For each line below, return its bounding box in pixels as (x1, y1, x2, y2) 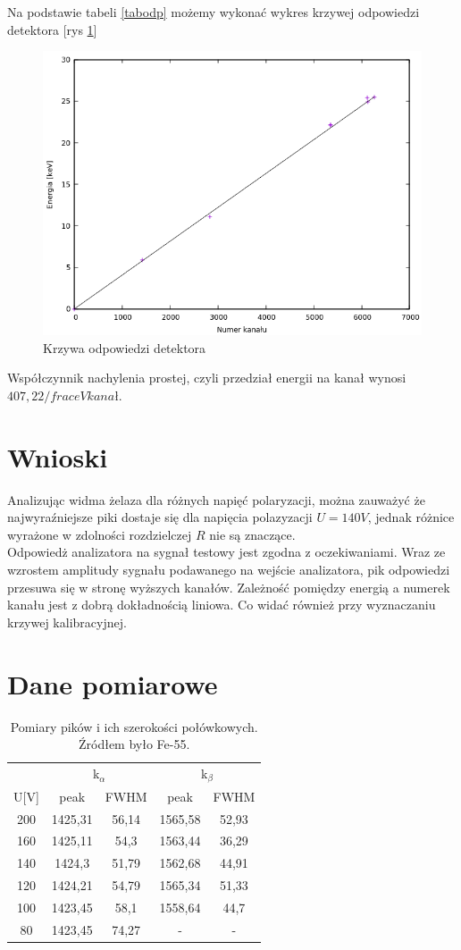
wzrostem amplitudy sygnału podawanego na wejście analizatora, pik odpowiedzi (7, 560, 450, 579)
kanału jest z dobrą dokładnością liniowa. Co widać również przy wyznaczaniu (7, 595, 436, 614)
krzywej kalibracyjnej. (7, 612, 127, 631)
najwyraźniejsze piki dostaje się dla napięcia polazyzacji (7, 508, 313, 526)
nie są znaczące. (209, 525, 296, 543)
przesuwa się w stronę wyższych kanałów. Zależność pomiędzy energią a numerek (7, 577, 450, 596)
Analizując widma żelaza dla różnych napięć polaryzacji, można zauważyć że (7, 490, 425, 509)
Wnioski (7, 438, 108, 475)
